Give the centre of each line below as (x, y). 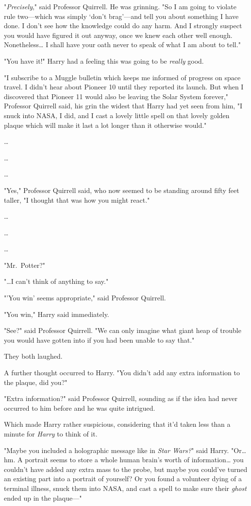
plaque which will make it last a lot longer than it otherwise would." (105, 125)
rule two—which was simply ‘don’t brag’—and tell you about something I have (121, 16)
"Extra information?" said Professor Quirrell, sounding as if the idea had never (121, 398)
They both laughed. (33, 356)
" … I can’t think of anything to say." (56, 281)
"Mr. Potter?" (25, 265)
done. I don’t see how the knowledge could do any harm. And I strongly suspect (123, 26)
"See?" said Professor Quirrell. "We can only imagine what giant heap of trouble (123, 330)
